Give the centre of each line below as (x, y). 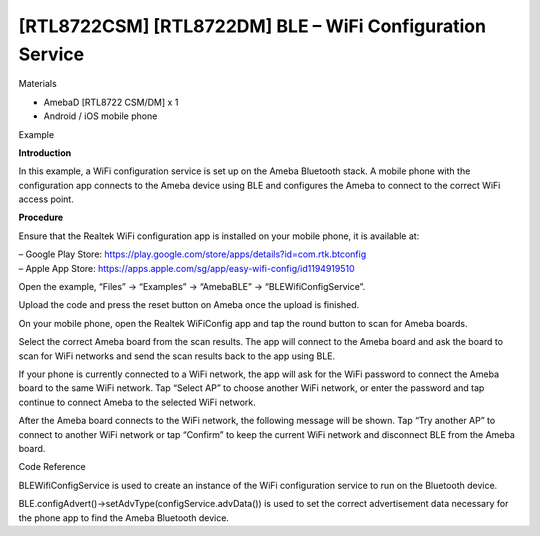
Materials (37, 84)
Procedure (41, 217)
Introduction (45, 152)
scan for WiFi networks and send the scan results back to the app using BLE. (177, 356)
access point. (46, 199)
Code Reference (52, 467)
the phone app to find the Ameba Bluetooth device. (124, 517)
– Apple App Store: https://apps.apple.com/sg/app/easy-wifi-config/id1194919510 (186, 268)
